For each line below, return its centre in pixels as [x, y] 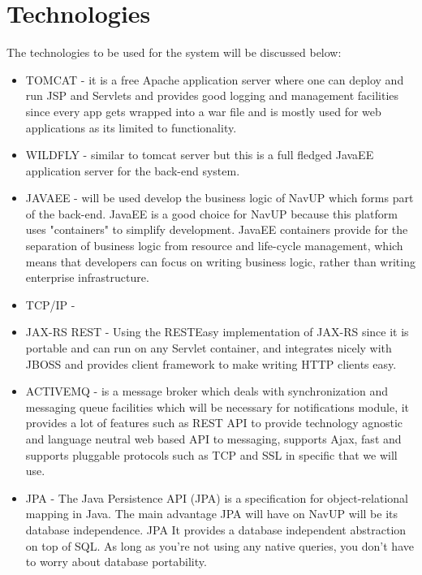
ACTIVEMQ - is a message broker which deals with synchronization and [207, 391]
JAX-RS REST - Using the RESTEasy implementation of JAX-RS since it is [217, 332]
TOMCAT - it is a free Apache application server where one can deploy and [215, 79]
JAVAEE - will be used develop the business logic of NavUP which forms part [220, 198]
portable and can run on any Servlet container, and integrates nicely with [209, 348]
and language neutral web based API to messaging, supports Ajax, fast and [213, 439]
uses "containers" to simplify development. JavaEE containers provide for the [217, 229]
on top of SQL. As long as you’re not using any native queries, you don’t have [220, 545]
